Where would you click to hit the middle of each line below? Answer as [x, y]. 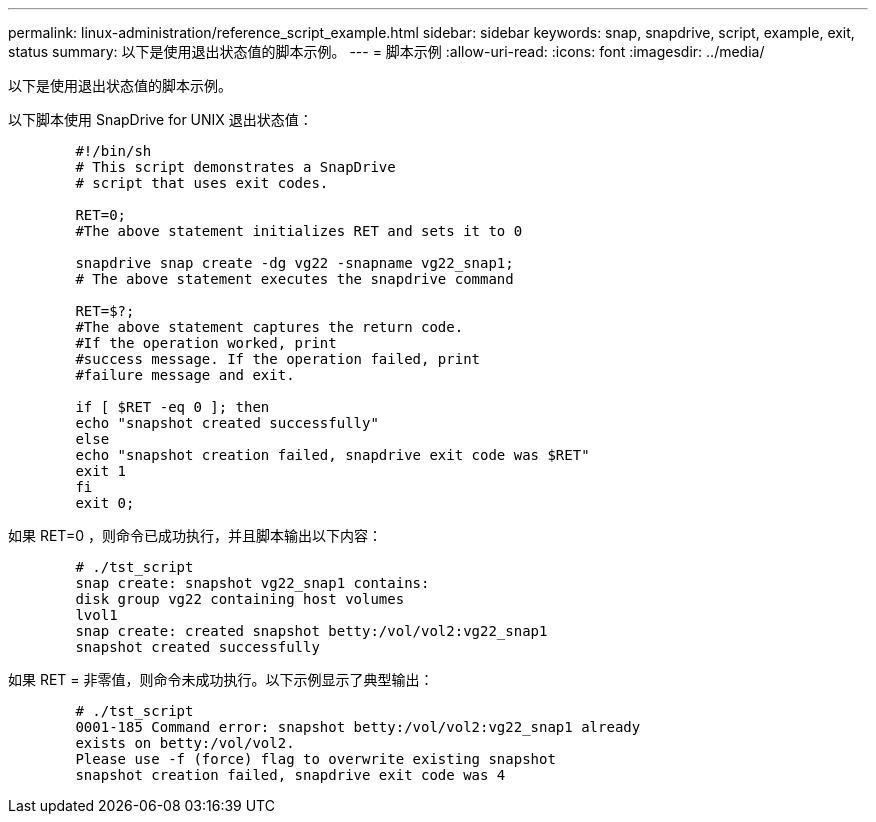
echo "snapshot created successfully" [227, 423]
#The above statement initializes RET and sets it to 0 [299, 231]
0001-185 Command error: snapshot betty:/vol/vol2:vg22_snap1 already [358, 727]
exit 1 [101, 471]
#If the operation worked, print [206, 343]
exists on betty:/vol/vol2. [185, 743]
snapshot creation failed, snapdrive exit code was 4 [290, 775]
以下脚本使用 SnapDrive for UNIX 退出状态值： [160, 119]
